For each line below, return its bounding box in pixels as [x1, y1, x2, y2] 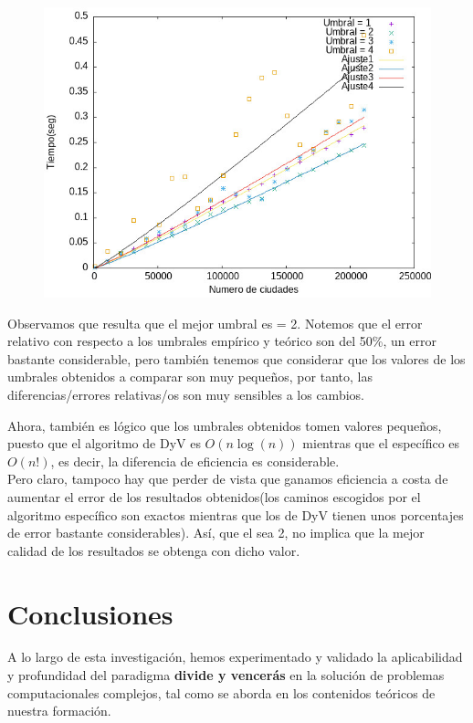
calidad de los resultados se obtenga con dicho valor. [7, 540, 300, 560]
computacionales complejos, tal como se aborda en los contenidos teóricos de [7, 683, 436, 702]
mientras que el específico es [302, 434, 460, 453]
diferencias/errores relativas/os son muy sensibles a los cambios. [7, 384, 364, 403]
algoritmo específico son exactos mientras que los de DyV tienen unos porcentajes [7, 505, 464, 524]
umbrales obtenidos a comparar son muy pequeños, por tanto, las [7, 367, 373, 386]
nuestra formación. [7, 701, 111, 720]
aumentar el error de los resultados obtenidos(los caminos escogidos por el [7, 487, 421, 506]
